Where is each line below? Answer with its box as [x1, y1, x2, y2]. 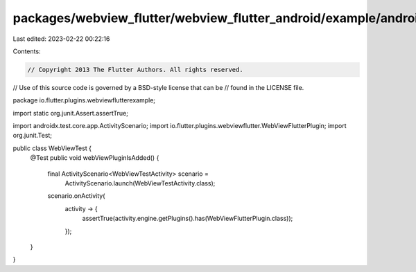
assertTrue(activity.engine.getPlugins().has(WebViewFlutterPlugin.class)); [82, 215, 293, 223]
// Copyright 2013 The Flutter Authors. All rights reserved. [27, 66, 243, 73]
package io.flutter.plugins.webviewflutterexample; [12, 96, 156, 105]
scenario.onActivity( [47, 192, 105, 200]
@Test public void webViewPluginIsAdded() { [30, 154, 159, 162]
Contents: [12, 47, 41, 55]
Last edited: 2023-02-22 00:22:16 [12, 35, 110, 43]
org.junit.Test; [12, 132, 52, 140]
